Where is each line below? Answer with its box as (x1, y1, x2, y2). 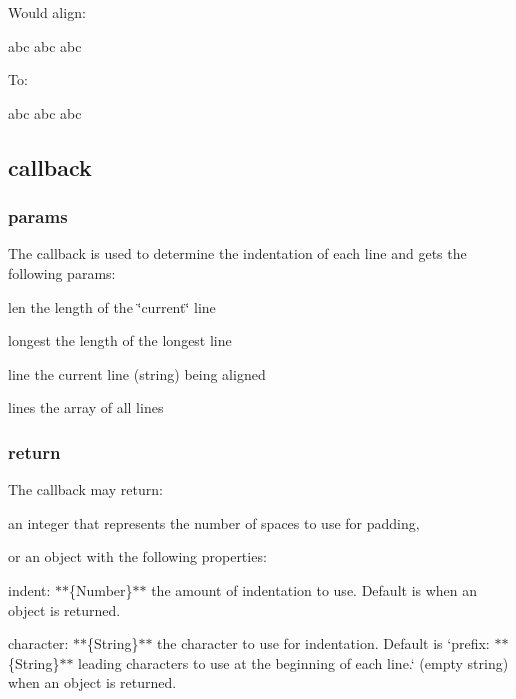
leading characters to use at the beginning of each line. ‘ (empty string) (78, 652, 509, 673)
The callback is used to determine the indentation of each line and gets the (8, 243, 467, 264)
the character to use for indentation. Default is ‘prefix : (157, 633, 490, 654)
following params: (8, 262, 116, 283)
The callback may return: (8, 479, 163, 500)
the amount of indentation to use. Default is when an (151, 579, 478, 600)
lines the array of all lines (8, 397, 164, 418)
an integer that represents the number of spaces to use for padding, (8, 512, 420, 533)
